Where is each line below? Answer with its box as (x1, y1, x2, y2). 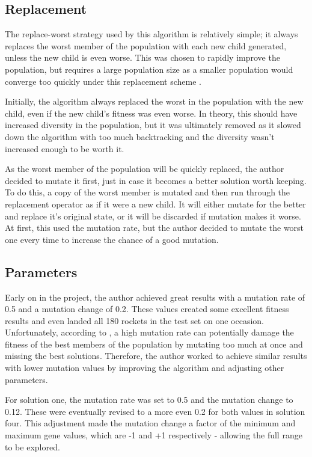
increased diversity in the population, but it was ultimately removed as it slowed (5, 118, 301, 131)
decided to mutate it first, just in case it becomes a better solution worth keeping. (5, 174, 307, 186)
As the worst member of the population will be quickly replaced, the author (5, 162, 284, 175)
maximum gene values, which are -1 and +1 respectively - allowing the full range (5, 429, 302, 441)
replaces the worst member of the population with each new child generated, (5, 39, 287, 52)
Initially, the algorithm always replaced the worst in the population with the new (5, 95, 304, 108)
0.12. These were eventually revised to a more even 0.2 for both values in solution (5, 405, 305, 417)
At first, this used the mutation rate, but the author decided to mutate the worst (5, 221, 304, 234)
